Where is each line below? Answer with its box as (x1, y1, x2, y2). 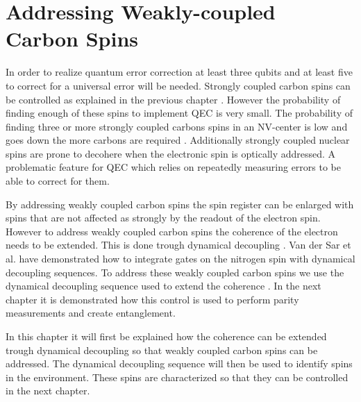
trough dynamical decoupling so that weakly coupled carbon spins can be (6, 342, 318, 357)
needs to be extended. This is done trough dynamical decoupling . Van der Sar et (6, 237, 351, 252)
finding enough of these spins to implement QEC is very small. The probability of (6, 106, 353, 120)
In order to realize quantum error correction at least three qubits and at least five (6, 65, 353, 79)
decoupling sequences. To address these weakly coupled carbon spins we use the (6, 265, 344, 279)
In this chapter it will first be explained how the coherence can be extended (6, 329, 327, 343)
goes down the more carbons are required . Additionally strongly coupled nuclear (6, 133, 350, 147)
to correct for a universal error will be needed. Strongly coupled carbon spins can (6, 78, 351, 92)
